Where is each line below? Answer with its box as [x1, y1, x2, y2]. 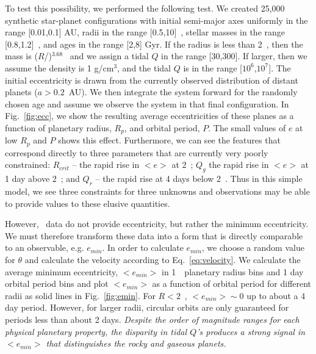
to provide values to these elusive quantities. [5, 197, 170, 209]
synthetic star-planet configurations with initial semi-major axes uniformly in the [5, 13, 308, 26]
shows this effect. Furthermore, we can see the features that [58, 134, 281, 146]
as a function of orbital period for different [152, 277, 312, 290]
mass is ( [5, 49, 38, 62]
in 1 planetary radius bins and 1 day [162, 265, 304, 278]
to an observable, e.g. [5, 241, 84, 254]
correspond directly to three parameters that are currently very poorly [5, 146, 268, 159]
